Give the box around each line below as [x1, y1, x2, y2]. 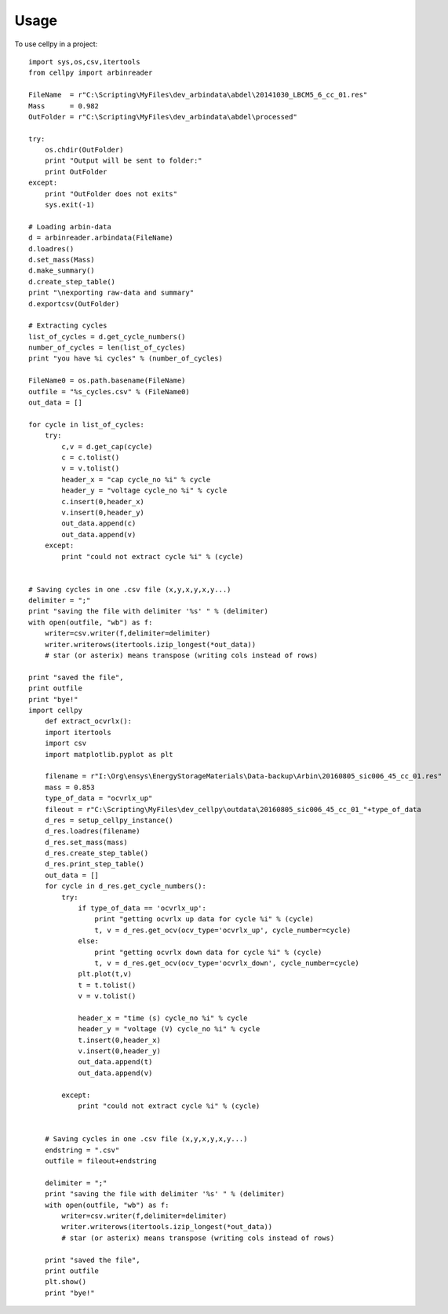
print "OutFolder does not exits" [44, 189, 178, 198]
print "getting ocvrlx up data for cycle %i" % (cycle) [94, 915, 314, 924]
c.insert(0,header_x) [61, 497, 145, 506]
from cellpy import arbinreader [28, 68, 153, 78]
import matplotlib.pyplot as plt [44, 750, 174, 759]
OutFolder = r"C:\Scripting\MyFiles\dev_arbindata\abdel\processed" [28, 112, 297, 121]
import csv [44, 739, 87, 748]
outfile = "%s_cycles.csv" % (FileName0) [28, 387, 190, 396]
